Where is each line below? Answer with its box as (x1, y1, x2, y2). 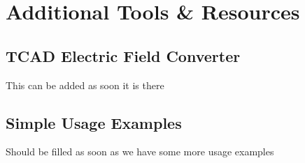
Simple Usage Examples (6, 111, 182, 133)
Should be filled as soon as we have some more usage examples (6, 144, 274, 159)
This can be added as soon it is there (6, 77, 164, 92)
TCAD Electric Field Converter (6, 45, 241, 66)
